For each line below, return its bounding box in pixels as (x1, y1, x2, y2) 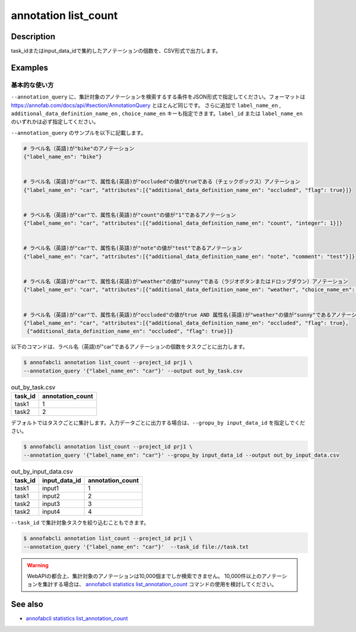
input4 (42, 508, 61, 516)
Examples (11, 62, 49, 72)
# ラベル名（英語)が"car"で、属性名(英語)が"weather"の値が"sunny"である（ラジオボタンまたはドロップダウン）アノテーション (23, 278, 348, 285)
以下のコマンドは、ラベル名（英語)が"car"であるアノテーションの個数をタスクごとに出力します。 (11, 343, 249, 350)
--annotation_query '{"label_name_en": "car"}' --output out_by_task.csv (23, 367, 243, 374)
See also (11, 599, 44, 609)
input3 (42, 500, 61, 508)
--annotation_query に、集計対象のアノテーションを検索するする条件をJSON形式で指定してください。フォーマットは (11, 93, 306, 100)
